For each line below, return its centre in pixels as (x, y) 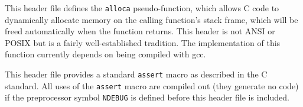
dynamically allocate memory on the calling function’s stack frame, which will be (151, 19)
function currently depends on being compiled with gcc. (105, 54)
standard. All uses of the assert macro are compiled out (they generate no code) (152, 85)
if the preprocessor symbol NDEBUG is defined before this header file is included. (147, 97)
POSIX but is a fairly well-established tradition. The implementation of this (143, 42)
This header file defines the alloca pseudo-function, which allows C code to (142, 8)
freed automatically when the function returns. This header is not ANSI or (140, 31)
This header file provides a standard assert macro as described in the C (136, 74)
